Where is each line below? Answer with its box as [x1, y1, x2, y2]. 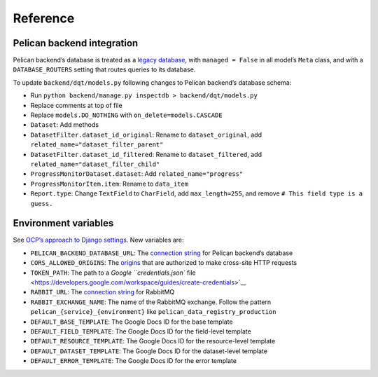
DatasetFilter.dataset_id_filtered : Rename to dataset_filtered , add [30, 150, 262, 158]
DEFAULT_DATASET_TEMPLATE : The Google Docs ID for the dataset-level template [30, 347, 267, 355]
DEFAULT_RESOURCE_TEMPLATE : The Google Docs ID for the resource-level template [30, 337, 276, 345]
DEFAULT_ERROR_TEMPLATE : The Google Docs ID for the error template [30, 357, 237, 365]
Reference [13, 11, 75, 26]
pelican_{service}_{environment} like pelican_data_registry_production [30, 308, 276, 316]
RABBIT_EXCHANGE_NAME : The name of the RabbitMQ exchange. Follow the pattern [30, 298, 272, 306]
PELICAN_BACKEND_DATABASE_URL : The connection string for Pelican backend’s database [30, 249, 293, 257]
